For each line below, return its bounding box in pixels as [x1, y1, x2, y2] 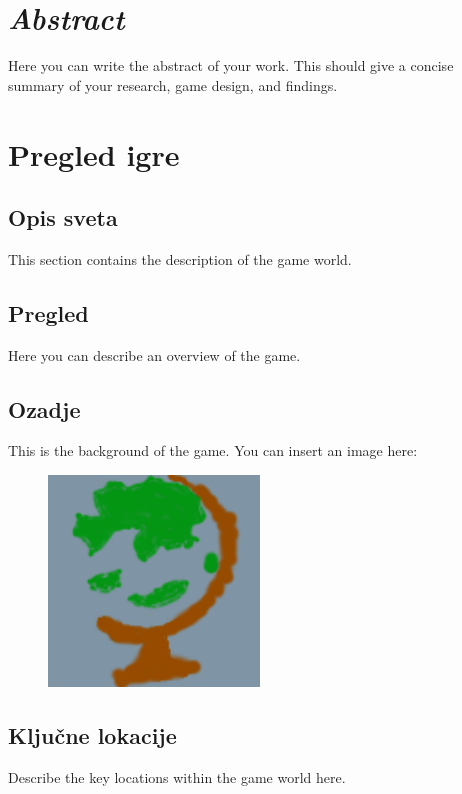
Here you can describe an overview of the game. [8, 344, 301, 365]
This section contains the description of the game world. [8, 248, 352, 269]
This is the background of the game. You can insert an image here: [8, 440, 418, 461]
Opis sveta [8, 202, 118, 233]
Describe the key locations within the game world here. [8, 766, 346, 787]
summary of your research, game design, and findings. [8, 74, 338, 95]
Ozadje [8, 393, 81, 424]
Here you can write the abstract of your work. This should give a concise [8, 55, 454, 76]
